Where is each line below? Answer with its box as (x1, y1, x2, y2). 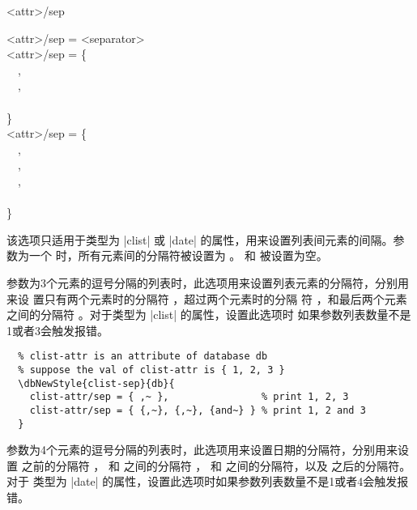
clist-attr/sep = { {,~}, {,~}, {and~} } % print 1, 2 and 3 (29, 404, 366, 416)
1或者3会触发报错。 (6, 321, 109, 338)
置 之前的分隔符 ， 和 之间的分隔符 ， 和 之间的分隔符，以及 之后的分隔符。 (6, 457, 411, 474)
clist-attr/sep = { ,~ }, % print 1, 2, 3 (29, 391, 349, 403)
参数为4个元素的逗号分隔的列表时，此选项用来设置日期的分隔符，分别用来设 (6, 441, 409, 458)
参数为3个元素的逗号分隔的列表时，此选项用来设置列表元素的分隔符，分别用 (6, 274, 409, 291)
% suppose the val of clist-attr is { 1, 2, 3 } (18, 363, 285, 376)
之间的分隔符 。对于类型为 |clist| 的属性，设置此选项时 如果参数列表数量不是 (6, 306, 411, 323)
